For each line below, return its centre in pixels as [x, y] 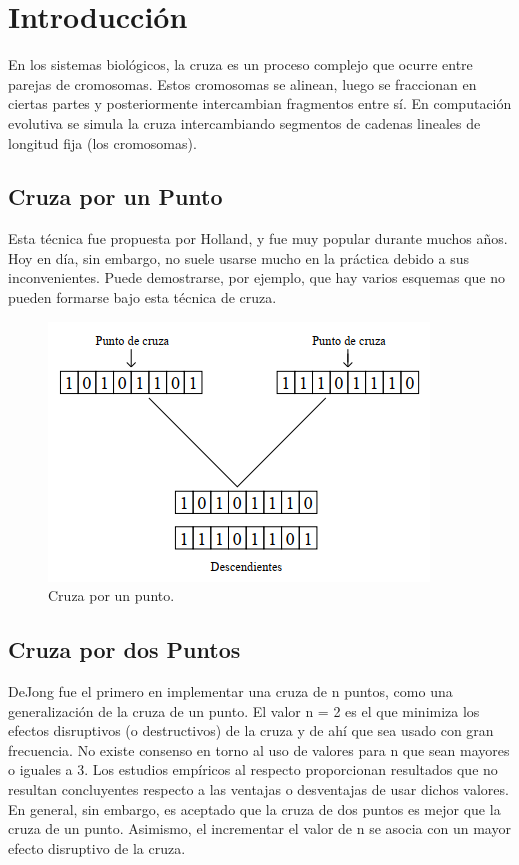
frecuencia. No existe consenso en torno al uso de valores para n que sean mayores [259, 749]
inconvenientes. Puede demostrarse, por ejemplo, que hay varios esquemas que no [256, 277]
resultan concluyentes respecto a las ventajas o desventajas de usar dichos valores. [258, 789]
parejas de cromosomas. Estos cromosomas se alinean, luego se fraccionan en [242, 83]
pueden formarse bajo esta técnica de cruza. [142, 297]
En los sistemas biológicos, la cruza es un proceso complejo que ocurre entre [240, 64]
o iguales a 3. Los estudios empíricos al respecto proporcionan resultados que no [253, 769]
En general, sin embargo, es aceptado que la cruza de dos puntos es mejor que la [254, 808]
